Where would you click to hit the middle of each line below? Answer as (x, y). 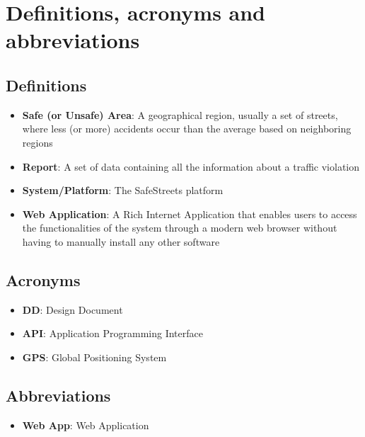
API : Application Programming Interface (112, 333)
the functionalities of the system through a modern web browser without (180, 228)
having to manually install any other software (121, 241)
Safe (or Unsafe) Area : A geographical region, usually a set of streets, (180, 114)
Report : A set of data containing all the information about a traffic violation (191, 166)
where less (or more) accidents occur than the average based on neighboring (187, 129)
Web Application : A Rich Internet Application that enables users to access (190, 214)
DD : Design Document (73, 309)
